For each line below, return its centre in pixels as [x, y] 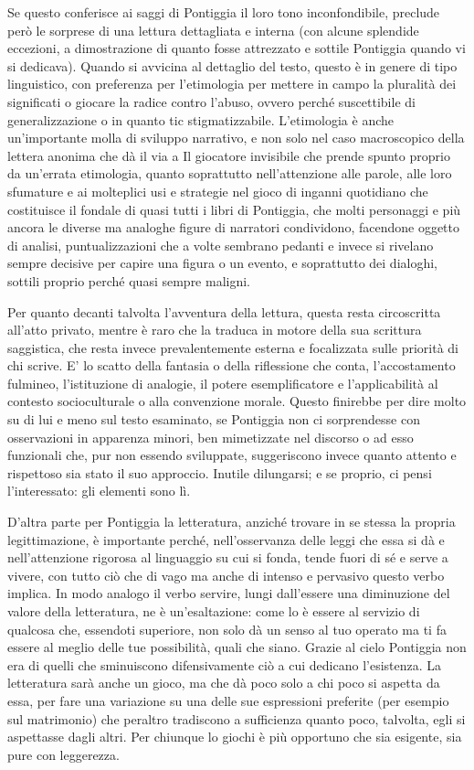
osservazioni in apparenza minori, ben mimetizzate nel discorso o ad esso [211, 437]
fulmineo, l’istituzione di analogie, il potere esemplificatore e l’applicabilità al [223, 383]
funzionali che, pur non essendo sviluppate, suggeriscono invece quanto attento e [232, 455]
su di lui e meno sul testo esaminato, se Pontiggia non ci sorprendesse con [214, 419]
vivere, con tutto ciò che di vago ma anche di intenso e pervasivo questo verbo [226, 575]
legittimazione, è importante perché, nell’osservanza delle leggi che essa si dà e [226, 539]
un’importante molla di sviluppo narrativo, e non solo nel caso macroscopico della [236, 138]
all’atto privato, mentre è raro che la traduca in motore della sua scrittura [215, 330]
